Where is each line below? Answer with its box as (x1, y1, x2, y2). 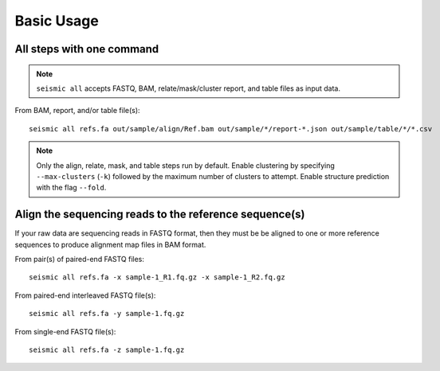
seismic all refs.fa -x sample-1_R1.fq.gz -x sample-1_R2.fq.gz (29, 273, 286, 282)
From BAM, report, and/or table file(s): (14, 106, 140, 115)
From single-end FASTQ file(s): (14, 326, 116, 336)
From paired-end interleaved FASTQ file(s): (14, 291, 156, 300)
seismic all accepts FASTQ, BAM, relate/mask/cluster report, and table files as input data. (36, 84, 340, 93)
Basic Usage (14, 12, 99, 29)
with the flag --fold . (36, 183, 107, 193)
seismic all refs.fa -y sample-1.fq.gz (29, 309, 185, 318)
